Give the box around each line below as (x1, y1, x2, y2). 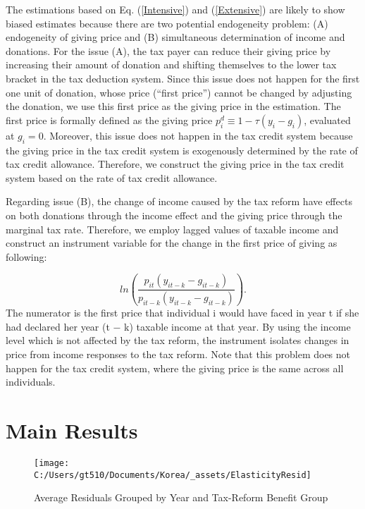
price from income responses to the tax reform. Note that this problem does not (6, 347, 351, 362)
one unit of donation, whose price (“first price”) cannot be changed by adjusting (6, 85, 352, 99)
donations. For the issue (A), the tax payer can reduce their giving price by (6, 43, 331, 58)
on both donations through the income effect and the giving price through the (6, 207, 342, 222)
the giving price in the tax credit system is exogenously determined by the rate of (6, 142, 358, 157)
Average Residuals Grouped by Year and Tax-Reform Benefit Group (34, 490, 328, 505)
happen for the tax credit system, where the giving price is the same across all (6, 360, 344, 375)
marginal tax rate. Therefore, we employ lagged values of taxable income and (6, 221, 339, 236)
